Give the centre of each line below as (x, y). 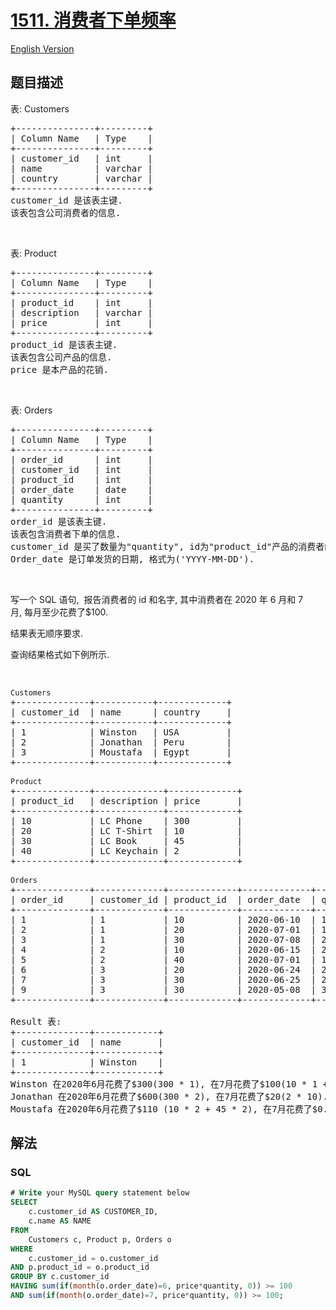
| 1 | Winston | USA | (121, 732)
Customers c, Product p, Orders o (100, 1239)
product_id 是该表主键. (64, 344)
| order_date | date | (81, 489)
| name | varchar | (81, 168)
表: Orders (31, 410)
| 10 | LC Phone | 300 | (126, 820)
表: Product (33, 253)
